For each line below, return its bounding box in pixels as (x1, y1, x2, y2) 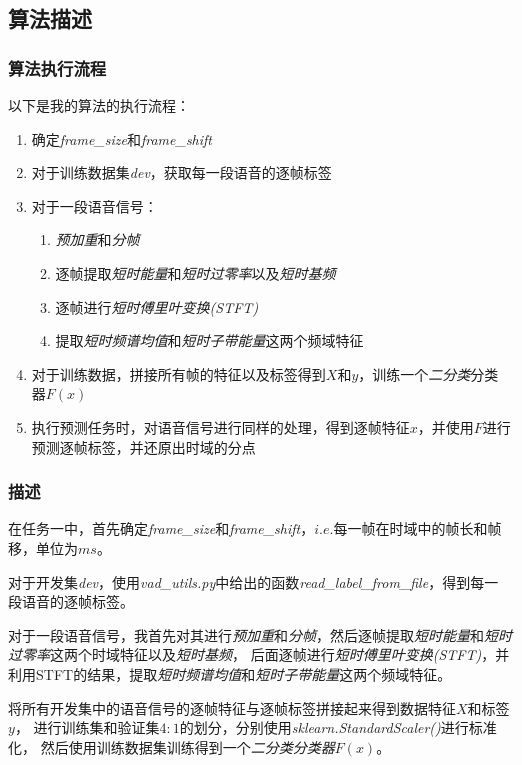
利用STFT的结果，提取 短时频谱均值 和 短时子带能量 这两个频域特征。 (8, 663, 452, 684)
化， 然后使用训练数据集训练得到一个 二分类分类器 (8, 736, 335, 757)
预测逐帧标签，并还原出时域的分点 (31, 436, 256, 457)
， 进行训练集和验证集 (14, 717, 160, 738)
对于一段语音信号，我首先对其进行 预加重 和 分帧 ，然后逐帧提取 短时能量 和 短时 (8, 624, 512, 645)
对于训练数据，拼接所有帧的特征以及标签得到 (31, 363, 326, 384)
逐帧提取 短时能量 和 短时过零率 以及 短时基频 (55, 262, 336, 283)
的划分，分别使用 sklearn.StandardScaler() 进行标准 (179, 717, 497, 738)
